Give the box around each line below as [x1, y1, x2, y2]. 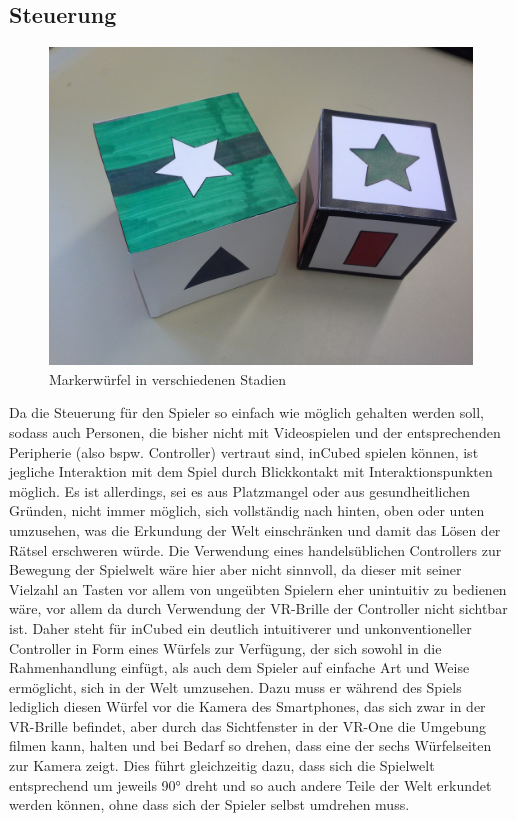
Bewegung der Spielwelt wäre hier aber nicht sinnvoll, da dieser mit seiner [9, 559, 462, 580]
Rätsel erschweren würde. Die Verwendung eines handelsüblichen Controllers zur [9, 539, 502, 560]
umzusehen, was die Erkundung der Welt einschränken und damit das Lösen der [9, 519, 501, 540]
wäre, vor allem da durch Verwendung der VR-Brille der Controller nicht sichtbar [9, 598, 508, 619]
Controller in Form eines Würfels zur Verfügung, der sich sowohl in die [9, 637, 442, 658]
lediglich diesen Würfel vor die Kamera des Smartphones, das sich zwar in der [9, 696, 486, 717]
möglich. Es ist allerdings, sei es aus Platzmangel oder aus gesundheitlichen [9, 480, 471, 501]
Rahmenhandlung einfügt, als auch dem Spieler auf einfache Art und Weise [9, 657, 470, 678]
